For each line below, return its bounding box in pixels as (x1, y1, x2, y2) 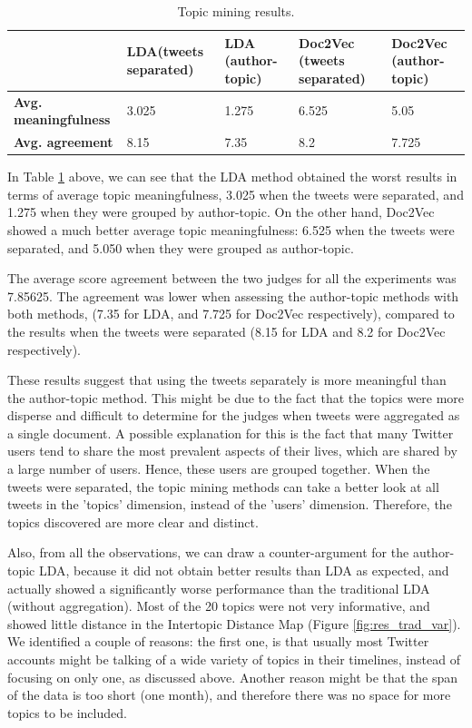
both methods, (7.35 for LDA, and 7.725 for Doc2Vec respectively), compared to (7, 304, 455, 323)
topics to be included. (7, 703, 127, 722)
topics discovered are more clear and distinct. (7, 512, 259, 531)
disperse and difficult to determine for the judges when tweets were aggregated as (7, 406, 460, 425)
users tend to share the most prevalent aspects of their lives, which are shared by (7, 441, 457, 460)
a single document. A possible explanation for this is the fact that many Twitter (7, 423, 454, 442)
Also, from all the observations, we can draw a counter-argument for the (7, 543, 409, 562)
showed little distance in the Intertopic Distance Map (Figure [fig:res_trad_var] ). (7, 614, 461, 633)
